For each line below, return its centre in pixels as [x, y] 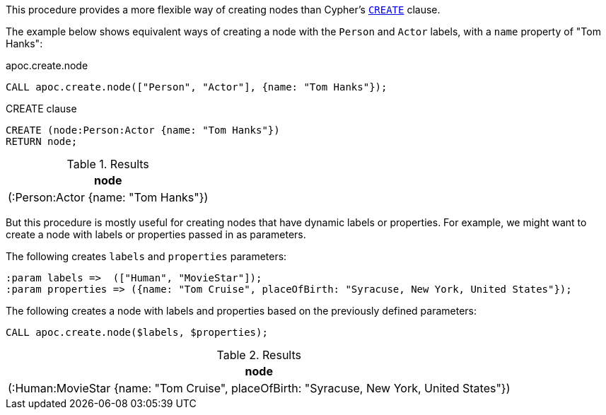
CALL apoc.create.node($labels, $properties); [137, 332]
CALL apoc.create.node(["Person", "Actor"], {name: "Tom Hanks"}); [197, 87]
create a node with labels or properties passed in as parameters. [156, 234]
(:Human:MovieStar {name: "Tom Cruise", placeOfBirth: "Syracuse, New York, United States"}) [259, 388]
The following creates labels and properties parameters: [146, 256]
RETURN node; [42, 141]
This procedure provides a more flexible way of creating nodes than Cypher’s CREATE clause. [223, 10]
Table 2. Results [259, 355]
